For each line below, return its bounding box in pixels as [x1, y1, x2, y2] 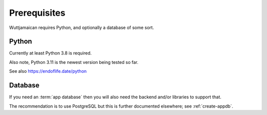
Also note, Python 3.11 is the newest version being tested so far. [9, 59, 138, 65]
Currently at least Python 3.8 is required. [9, 50, 92, 56]
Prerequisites [9, 7, 66, 18]
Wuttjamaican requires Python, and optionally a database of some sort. [9, 25, 154, 30]
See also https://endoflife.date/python [9, 68, 87, 74]
